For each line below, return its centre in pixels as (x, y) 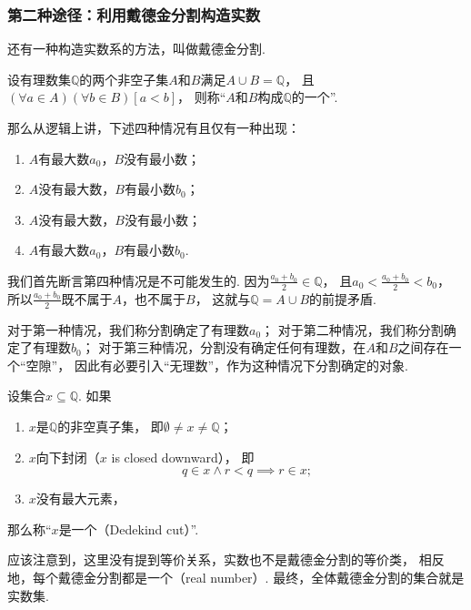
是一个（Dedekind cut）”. (129, 529)
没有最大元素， (80, 498)
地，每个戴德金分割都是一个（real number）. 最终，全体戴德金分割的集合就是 (236, 577)
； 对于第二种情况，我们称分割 (352, 329)
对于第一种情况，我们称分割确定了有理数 (128, 329)
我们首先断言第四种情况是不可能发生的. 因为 (139, 280)
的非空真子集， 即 (110, 426)
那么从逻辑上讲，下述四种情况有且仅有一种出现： (154, 127)
